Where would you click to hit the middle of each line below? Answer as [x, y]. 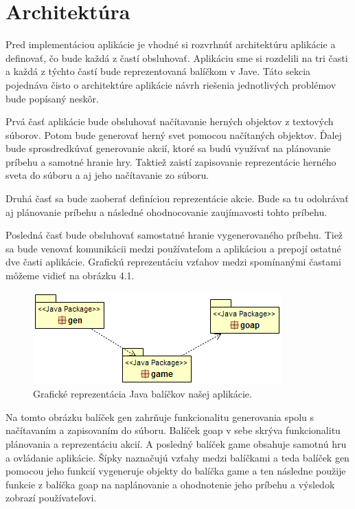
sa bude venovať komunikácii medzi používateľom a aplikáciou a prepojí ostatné [173, 248]
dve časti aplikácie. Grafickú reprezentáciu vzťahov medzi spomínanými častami [173, 262]
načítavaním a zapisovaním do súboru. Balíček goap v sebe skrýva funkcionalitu [173, 430]
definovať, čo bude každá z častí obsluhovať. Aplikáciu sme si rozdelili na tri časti [177, 57]
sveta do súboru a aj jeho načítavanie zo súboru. [107, 175]
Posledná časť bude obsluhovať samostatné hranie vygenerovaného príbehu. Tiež [174, 235]
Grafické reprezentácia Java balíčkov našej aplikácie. [142, 394]
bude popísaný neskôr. [52, 98]
